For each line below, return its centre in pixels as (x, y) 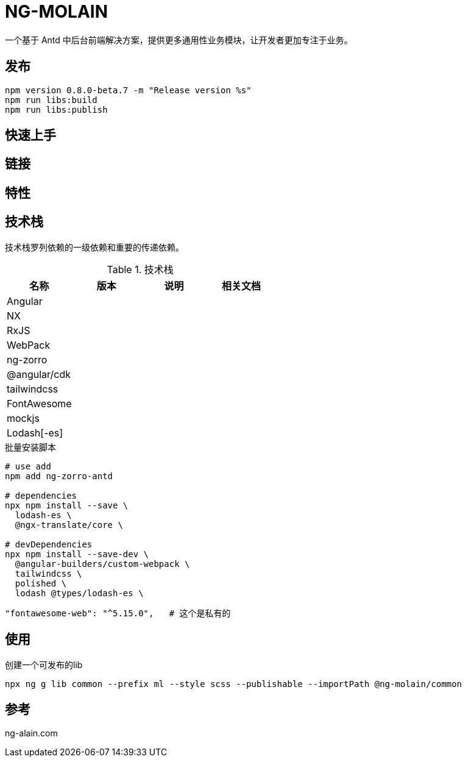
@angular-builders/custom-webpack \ (102, 564)
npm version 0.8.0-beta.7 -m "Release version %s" (128, 90)
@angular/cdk (39, 374)
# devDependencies (49, 544)
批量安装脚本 (30, 447)
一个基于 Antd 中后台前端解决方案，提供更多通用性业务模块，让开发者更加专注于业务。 (179, 40)
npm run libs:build (51, 100)
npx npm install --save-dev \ (77, 554)
